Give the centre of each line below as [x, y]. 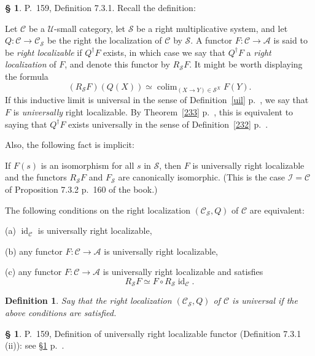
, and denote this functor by [117, 64]
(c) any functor [33, 272]
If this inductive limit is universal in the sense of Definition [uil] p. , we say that [157, 100]
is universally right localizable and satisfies [183, 272]
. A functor [212, 40]
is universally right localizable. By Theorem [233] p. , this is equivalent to [153, 111]
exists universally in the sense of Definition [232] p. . [168, 124]
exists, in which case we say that [165, 52]
